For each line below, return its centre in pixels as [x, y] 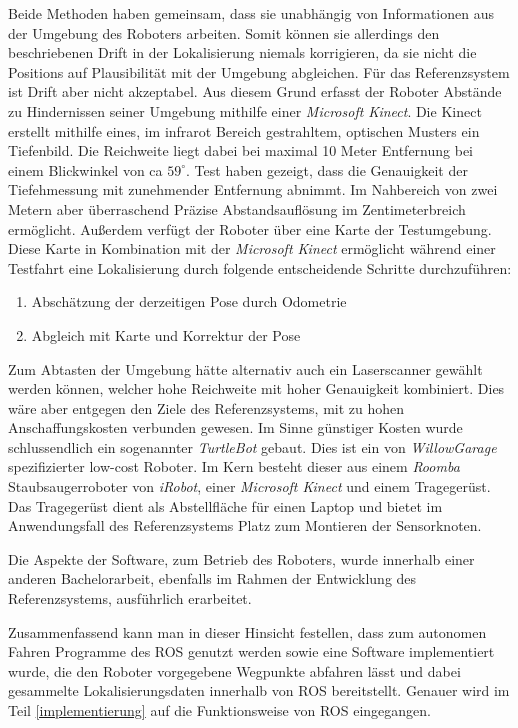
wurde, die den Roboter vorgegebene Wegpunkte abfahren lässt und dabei [234, 670]
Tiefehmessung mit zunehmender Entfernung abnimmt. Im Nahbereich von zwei [253, 189]
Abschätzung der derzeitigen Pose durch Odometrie [189, 301]
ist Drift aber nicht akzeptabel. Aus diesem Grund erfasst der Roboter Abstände [255, 91]
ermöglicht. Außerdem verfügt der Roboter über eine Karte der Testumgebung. [250, 228]
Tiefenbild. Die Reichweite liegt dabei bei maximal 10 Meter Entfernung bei [240, 150]
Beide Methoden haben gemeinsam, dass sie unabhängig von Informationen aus [251, 13]
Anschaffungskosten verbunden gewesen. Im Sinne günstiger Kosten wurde [235, 427]
